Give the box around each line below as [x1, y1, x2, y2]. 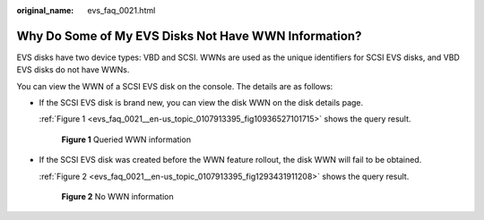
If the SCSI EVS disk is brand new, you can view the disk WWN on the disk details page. [39, 97, 364, 108]
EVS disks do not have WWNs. [16, 64, 130, 75]
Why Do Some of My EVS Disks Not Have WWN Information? [16, 28, 362, 44]
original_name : [16, 5, 74, 15]
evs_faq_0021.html [87, 5, 156, 15]
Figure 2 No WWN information [61, 191, 174, 202]
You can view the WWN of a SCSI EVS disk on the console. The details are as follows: [16, 80, 333, 91]
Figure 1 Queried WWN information [61, 134, 192, 145]
